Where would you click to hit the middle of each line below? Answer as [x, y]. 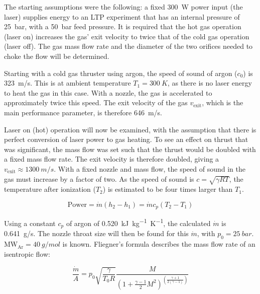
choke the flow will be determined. [57, 56]
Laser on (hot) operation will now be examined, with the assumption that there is [130, 129]
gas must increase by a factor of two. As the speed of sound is [99, 178]
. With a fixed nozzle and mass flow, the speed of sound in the [150, 168]
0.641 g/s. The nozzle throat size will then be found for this [96, 233]
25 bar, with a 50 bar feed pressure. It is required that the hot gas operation [123, 26]
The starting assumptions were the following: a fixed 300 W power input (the [123, 7]
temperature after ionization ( [50, 189]
